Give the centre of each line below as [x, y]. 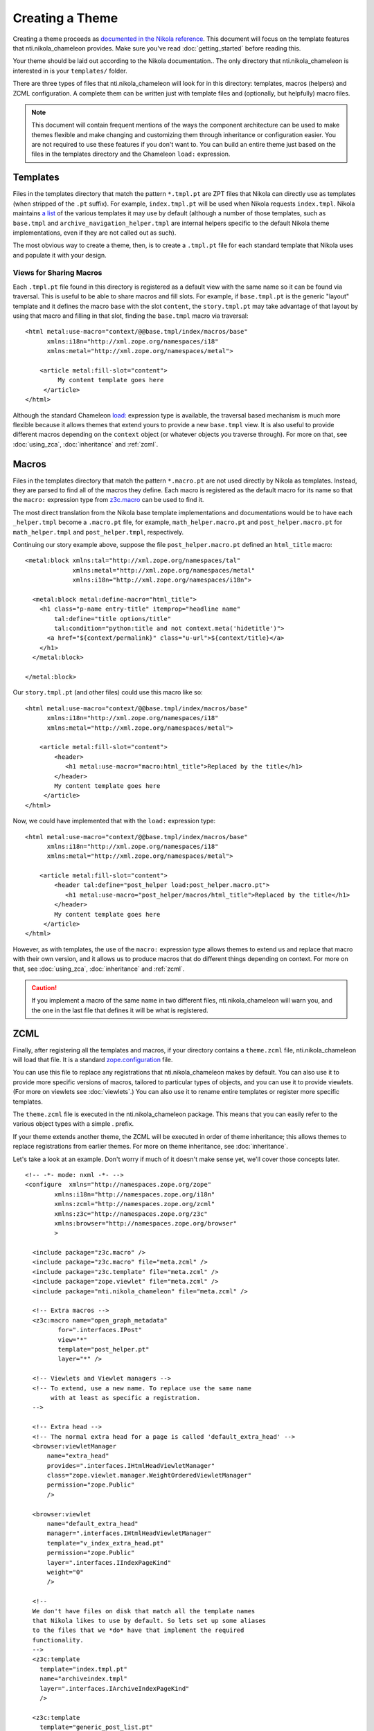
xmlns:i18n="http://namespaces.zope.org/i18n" [135, 1194]
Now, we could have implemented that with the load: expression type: [114, 821]
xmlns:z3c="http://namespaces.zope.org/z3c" [131, 1214]
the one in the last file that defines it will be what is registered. [120, 1010]
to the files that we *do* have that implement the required [138, 1630]
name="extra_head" [78, 1456]
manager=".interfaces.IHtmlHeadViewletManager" [129, 1533]
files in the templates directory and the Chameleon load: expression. [131, 154]
